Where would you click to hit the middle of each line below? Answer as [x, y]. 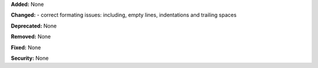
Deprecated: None [34, 26]
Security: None [30, 58]
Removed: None [31, 37]
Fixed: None [26, 47]
